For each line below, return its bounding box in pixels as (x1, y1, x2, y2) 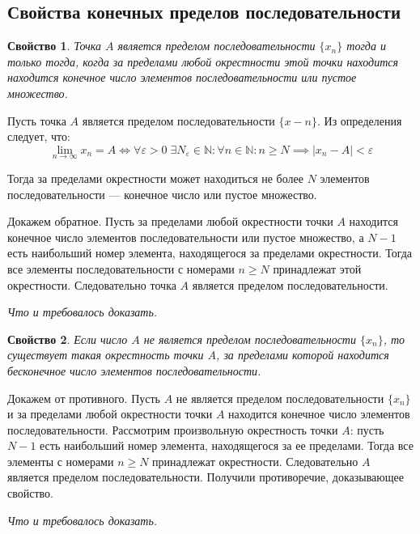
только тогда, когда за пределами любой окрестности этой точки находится (7, 53, 398, 70)
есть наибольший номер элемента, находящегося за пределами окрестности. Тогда (7, 244, 413, 261)
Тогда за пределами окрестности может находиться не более (7, 169, 303, 186)
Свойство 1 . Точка (7, 37, 101, 54)
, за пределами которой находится (216, 346, 389, 363)
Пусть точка (7, 112, 66, 129)
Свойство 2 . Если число (7, 330, 128, 347)
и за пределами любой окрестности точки (7, 405, 213, 422)
